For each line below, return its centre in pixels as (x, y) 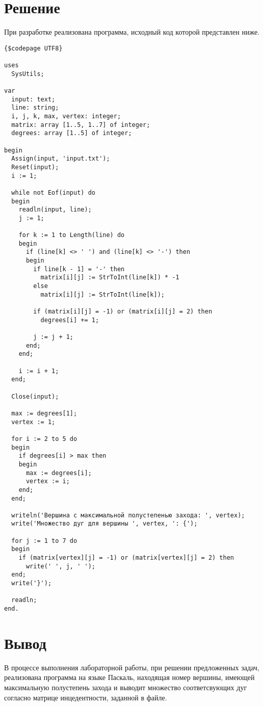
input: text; (33, 99)
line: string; (35, 108)
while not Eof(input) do (53, 192)
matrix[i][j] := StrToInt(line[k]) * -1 (110, 278)
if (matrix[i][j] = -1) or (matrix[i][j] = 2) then (123, 312)
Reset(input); (35, 167)
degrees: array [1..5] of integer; (72, 133)
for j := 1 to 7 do (44, 541)
